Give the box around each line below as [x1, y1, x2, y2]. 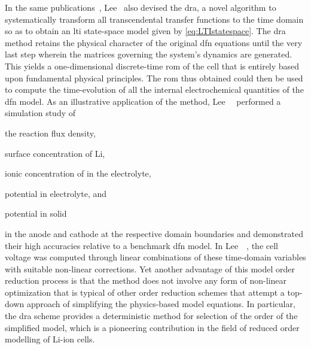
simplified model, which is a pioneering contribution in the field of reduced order [5, 321, 300, 333]
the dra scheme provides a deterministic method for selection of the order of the [5, 309, 298, 322]
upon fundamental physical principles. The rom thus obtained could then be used [5, 71, 303, 84]
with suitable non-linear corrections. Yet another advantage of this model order [5, 262, 295, 275]
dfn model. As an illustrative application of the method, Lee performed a [5, 95, 281, 107]
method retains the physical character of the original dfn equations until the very [5, 36, 303, 48]
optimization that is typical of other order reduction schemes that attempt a [5, 286, 285, 298]
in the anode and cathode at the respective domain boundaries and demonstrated [5, 227, 303, 239]
